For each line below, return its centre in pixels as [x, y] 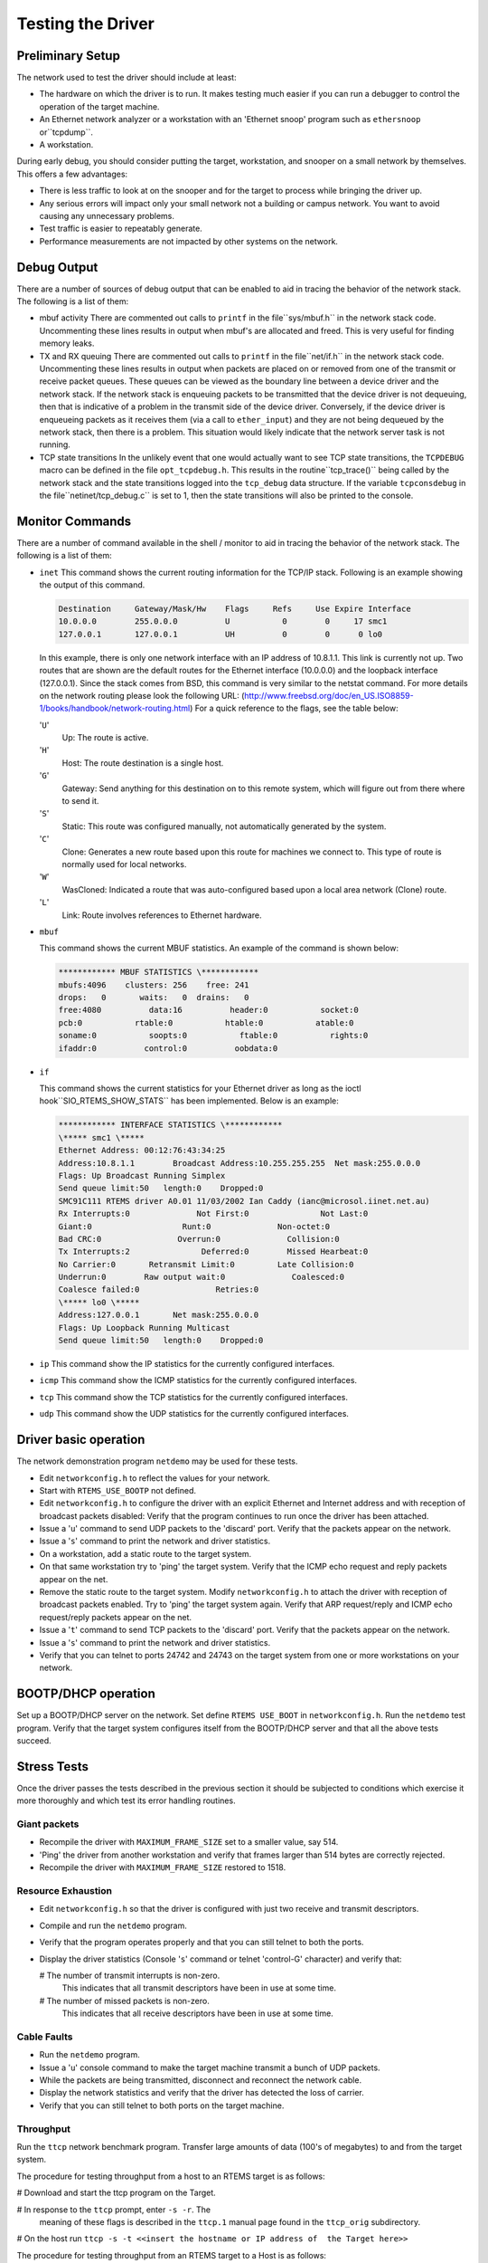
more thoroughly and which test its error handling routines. [126, 1800]
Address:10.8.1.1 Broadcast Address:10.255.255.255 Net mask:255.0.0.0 [239, 1163]
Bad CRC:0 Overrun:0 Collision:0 [199, 1239]
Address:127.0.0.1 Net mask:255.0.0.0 [159, 1315]
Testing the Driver [86, 24]
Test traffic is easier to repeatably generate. [121, 229]
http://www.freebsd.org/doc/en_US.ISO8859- [329, 695]
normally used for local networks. [124, 864]
